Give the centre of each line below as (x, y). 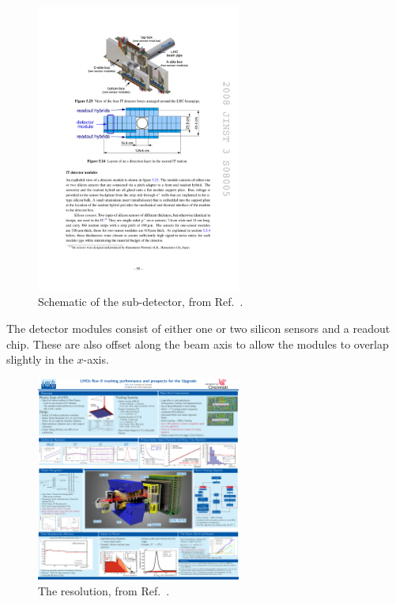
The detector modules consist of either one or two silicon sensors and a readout (198, 328)
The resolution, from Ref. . (104, 590)
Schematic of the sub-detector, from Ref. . (141, 302)
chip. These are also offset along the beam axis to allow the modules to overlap (198, 344)
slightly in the (40, 359)
